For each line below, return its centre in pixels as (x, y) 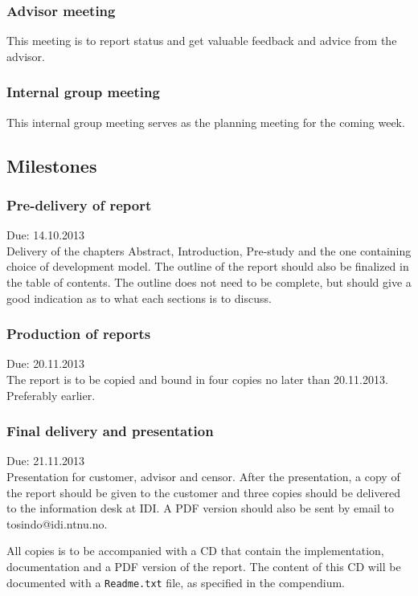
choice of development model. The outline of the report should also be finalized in (208, 266)
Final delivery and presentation (110, 431)
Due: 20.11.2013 (46, 363)
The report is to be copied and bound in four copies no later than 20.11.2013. (197, 379)
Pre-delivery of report (79, 204)
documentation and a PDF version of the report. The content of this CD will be (204, 566)
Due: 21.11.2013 (46, 461)
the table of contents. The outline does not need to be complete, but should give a (209, 282)
